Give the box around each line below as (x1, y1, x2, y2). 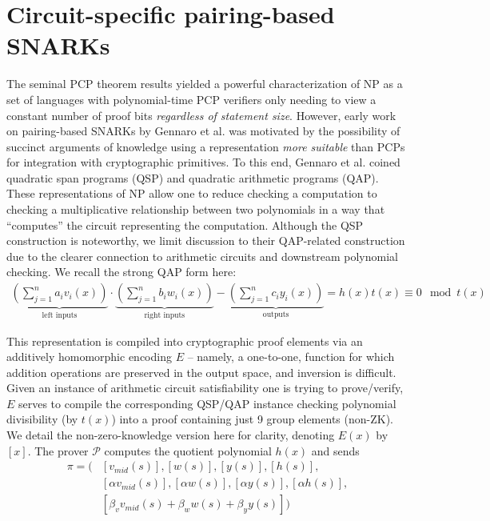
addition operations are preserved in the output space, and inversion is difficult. (6, 363, 396, 380)
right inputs (144, 311, 185, 319)
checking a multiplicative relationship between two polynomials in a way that (6, 201, 385, 218)
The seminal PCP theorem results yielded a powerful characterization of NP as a (6, 75, 403, 92)
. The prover (27, 442, 89, 459)
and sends (311, 442, 360, 459)
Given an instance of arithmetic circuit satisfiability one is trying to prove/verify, (6, 379, 404, 396)
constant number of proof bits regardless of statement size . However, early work (6, 106, 396, 123)
